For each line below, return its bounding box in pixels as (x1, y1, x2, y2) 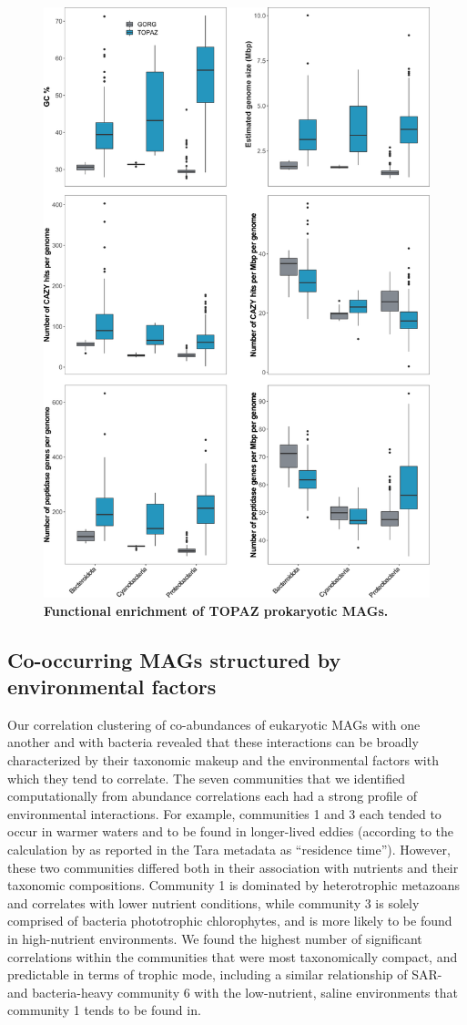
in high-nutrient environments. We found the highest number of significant (7, 928, 422, 948)
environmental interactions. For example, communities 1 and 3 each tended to (7, 804, 442, 823)
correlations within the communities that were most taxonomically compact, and (7, 947, 458, 966)
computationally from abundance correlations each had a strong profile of (7, 786, 417, 805)
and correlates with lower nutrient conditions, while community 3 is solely (7, 893, 420, 912)
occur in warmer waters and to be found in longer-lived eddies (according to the (7, 822, 453, 841)
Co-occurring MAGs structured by (7, 645, 341, 673)
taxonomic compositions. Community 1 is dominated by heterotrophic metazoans (7, 876, 460, 895)
